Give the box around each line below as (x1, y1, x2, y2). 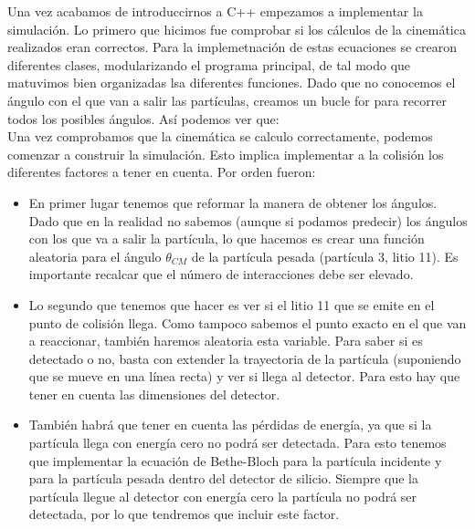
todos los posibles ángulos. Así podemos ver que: (7, 109, 280, 128)
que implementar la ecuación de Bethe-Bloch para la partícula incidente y (28, 451, 442, 470)
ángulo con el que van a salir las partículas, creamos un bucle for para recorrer (7, 90, 447, 109)
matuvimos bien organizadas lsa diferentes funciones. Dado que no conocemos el (7, 73, 456, 92)
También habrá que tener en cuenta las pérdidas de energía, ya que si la (28, 415, 432, 434)
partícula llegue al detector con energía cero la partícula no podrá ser (28, 486, 417, 505)
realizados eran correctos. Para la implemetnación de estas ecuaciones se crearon (7, 37, 458, 57)
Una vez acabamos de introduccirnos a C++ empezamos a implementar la (7, 2, 423, 20)
